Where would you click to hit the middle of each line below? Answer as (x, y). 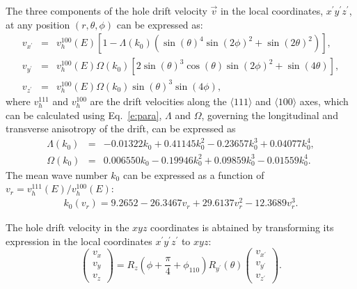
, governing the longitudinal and (270, 115)
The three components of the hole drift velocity (106, 10)
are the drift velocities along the (158, 101)
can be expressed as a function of (193, 174)
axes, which (324, 101)
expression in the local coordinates (79, 241)
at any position (38, 24)
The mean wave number (57, 174)
